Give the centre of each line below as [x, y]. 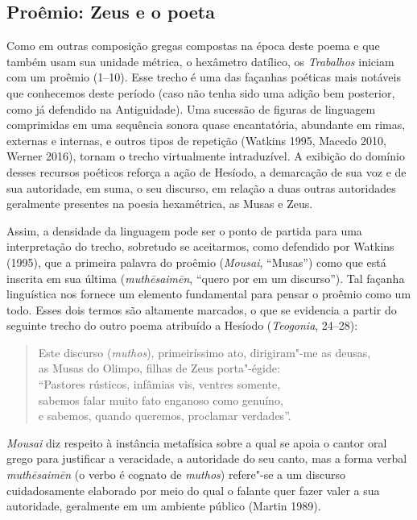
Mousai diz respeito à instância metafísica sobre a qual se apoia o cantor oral [197, 442]
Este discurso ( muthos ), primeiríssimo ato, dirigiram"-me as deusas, [204, 352]
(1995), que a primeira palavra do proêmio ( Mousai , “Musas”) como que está [196, 262]
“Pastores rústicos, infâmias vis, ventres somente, [159, 384]
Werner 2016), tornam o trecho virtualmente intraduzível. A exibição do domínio [206, 156]
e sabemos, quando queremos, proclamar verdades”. [165, 416]
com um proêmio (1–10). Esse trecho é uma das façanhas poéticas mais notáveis [204, 77]
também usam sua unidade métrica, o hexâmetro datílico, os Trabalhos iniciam [200, 61]
